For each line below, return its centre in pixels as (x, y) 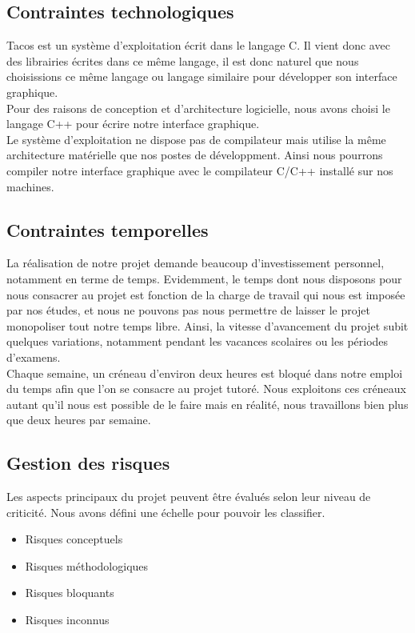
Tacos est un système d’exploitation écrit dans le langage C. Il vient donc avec (198, 45)
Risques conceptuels (74, 539)
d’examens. (34, 357)
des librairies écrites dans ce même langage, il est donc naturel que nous (183, 60)
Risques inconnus (67, 620)
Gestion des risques (88, 463)
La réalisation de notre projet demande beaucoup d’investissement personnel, (196, 263)
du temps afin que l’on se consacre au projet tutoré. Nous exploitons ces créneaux (206, 389)
